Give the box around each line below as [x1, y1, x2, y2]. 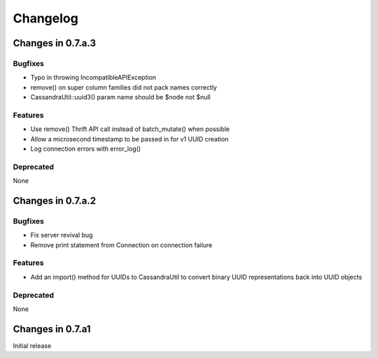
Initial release [13, 341, 52, 350]
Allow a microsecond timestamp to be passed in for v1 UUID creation [30, 135, 229, 143]
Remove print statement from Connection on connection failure [30, 240, 213, 249]
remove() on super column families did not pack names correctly [30, 83, 217, 91]
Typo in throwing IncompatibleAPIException [30, 74, 157, 82]
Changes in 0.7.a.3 [13, 37, 97, 49]
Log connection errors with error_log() [30, 144, 141, 153]
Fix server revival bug [30, 231, 93, 240]
